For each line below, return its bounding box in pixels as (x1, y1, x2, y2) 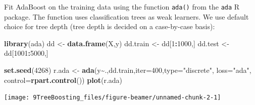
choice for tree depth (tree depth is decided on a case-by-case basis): (4, 21, 215, 32)
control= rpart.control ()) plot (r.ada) (4, 74, 123, 85)
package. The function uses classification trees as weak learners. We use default (4, 11, 249, 22)
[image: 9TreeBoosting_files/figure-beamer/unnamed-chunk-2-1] (4, 94, 221, 101)
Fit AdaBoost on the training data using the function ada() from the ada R (4, 2, 240, 12)
